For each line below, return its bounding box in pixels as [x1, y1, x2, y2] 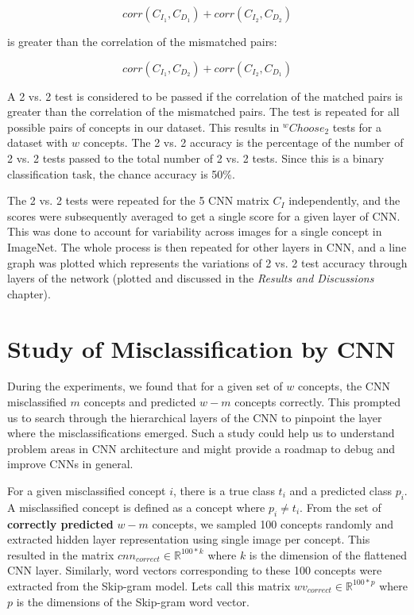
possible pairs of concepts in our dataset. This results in [7, 118, 280, 135]
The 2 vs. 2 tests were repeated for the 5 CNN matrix [7, 192, 269, 209]
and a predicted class [289, 482, 392, 498]
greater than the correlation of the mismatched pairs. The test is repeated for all [7, 103, 400, 120]
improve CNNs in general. [7, 455, 133, 472]
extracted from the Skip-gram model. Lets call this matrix [7, 577, 291, 594]
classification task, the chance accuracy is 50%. [7, 165, 235, 182]
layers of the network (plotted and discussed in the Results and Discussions [7, 270, 374, 286]
